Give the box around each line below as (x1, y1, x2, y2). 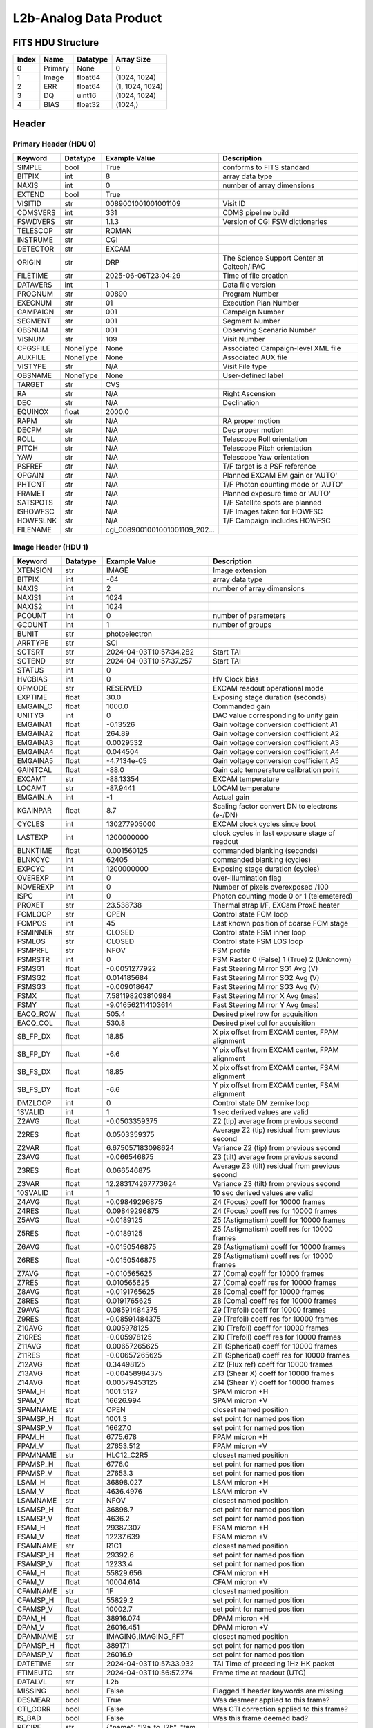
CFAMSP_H (17, 1595, 55, 1605)
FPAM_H (17, 1431, 45, 1441)
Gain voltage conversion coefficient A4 (213, 746, 340, 756)
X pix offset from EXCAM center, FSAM (213, 1062, 340, 1072)
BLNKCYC (17, 854, 50, 864)
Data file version (222, 280, 276, 290)
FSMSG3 (17, 982, 46, 991)
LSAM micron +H (213, 1477, 269, 1487)
